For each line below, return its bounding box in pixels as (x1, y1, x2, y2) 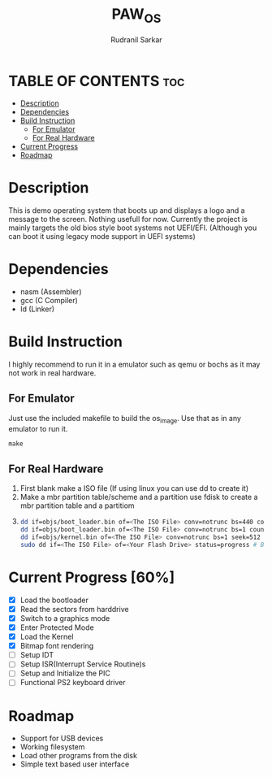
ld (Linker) (19, 304, 55, 314)
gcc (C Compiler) (19, 296, 79, 306)
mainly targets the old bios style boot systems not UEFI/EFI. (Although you (8, 223, 257, 232)
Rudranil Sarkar (110, 34, 162, 45)
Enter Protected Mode (19, 623, 95, 632)
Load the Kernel (19, 632, 74, 642)
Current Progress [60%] (8, 568, 175, 587)
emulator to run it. (8, 423, 68, 433)
